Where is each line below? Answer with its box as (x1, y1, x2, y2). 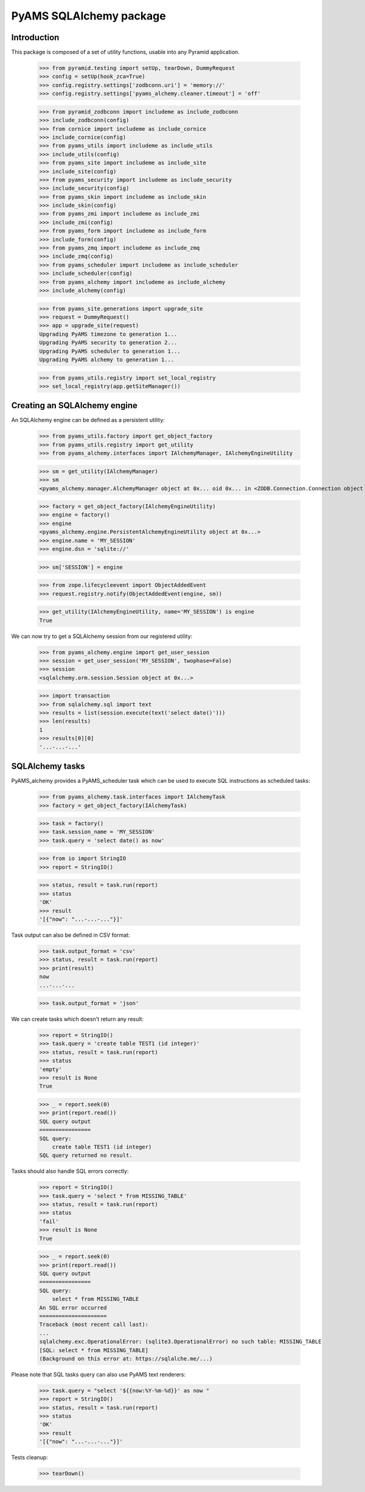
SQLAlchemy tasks (11, 761, 85, 772)
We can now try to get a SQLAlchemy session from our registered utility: (11, 633, 193, 640)
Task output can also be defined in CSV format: (11, 931, 130, 939)
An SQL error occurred (39, 1304, 107, 1311)
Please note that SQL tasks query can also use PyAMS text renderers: (11, 1370, 186, 1378)
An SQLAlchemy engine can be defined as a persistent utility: (11, 417, 165, 424)
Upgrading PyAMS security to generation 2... (39, 339, 178, 346)
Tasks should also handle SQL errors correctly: (11, 1168, 129, 1175)
